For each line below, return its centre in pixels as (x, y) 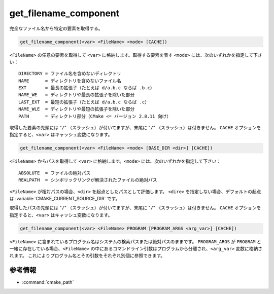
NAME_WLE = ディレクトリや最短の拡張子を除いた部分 (77, 109)
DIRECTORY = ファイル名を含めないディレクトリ (70, 74)
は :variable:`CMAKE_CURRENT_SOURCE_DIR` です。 (65, 198)
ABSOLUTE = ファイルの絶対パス (55, 173)
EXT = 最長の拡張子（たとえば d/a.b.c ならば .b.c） (87, 88)
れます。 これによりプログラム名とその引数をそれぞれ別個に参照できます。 (87, 255)
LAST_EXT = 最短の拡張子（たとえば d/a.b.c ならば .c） (84, 102)
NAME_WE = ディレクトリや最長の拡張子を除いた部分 (77, 95)
